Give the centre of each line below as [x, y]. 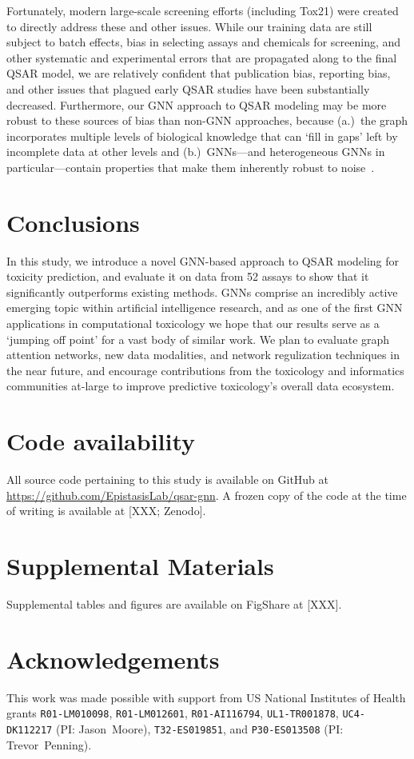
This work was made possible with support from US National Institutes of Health [206, 697]
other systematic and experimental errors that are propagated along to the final [202, 57]
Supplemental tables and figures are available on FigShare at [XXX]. [174, 604]
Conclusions [73, 222]
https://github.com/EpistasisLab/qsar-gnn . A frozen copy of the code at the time [207, 495]
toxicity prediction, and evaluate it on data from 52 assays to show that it [188, 276]
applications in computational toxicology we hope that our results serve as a [193, 324]
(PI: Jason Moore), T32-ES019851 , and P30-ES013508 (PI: [199, 729]
